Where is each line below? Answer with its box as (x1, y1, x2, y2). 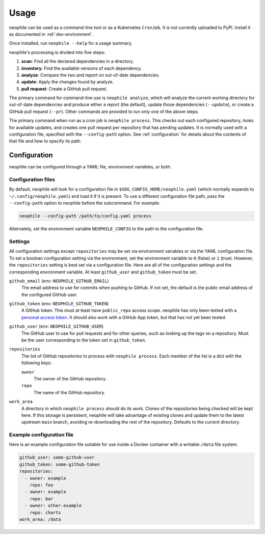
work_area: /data (19, 516, 61, 522)
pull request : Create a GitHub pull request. (21, 86, 108, 92)
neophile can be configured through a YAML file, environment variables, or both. (9, 164, 172, 170)
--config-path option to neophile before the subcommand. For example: (9, 200, 160, 206)
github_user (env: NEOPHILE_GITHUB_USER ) (9, 323, 104, 329)
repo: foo (29, 482, 53, 488)
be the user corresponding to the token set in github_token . (21, 337, 147, 343)
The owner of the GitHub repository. (33, 375, 107, 381)
